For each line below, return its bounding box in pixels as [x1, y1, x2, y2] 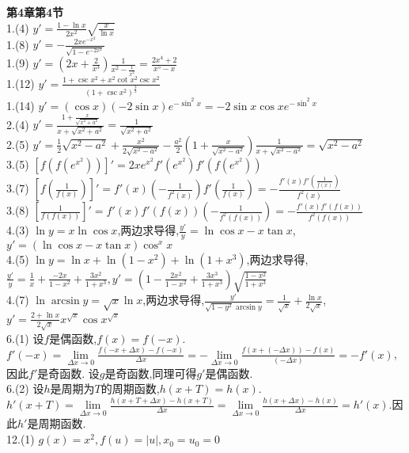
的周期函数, [100, 380, 160, 397]
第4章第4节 [6, 4, 64, 20]
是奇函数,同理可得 [104, 364, 197, 381]
